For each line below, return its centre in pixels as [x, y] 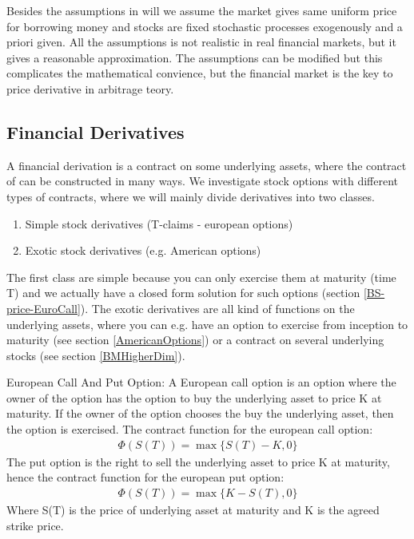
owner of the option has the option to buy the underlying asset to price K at [194, 397]
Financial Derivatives [96, 131]
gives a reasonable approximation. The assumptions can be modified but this [195, 57]
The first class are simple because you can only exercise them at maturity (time [201, 277]
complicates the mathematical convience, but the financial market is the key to [200, 73]
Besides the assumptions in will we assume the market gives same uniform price [202, 10]
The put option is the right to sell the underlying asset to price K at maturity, [198, 461]
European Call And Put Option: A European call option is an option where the [201, 382]
